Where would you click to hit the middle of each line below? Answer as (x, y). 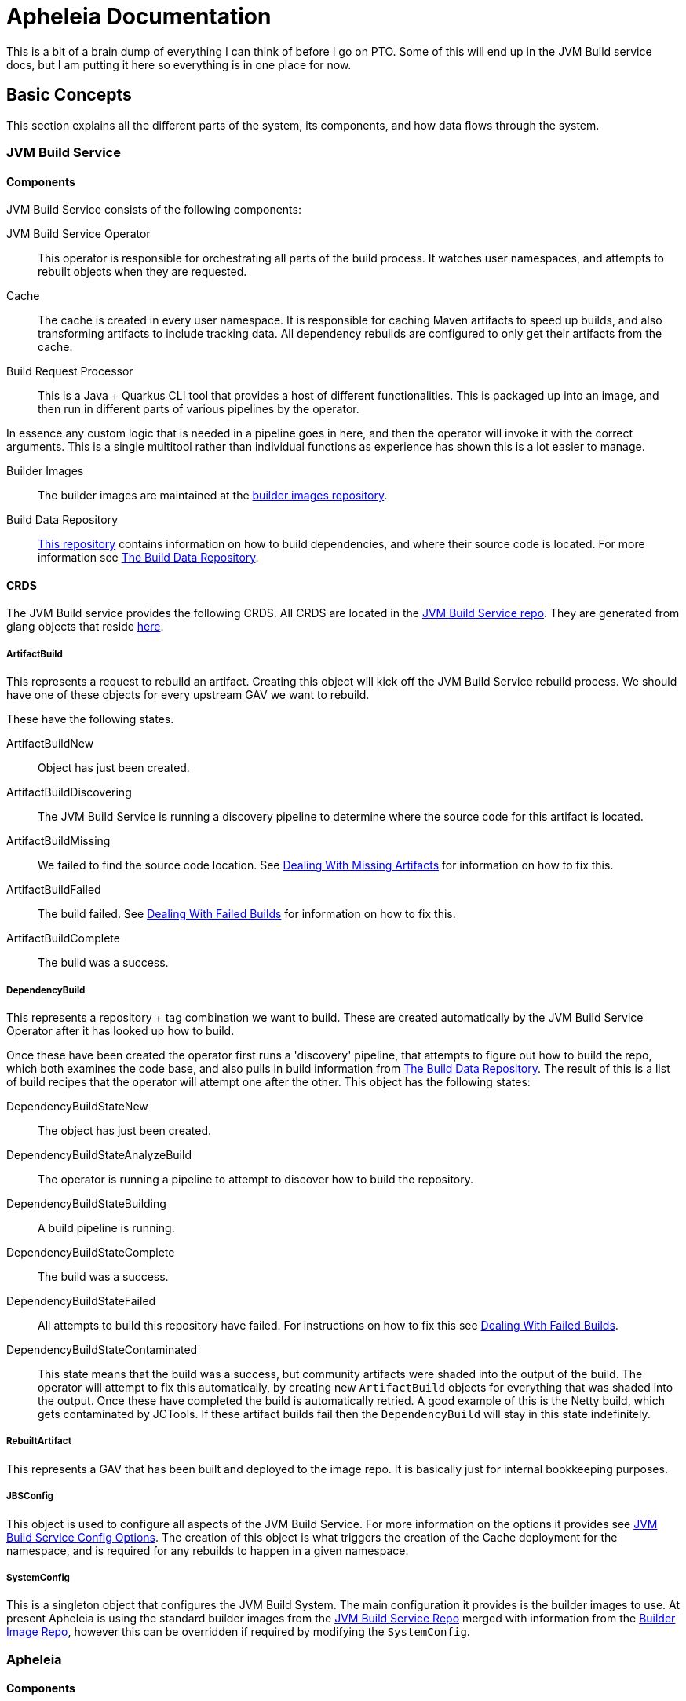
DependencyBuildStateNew (77, 1106)
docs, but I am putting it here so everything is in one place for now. (179, 64)
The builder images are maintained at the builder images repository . (213, 496)
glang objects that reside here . (85, 627)
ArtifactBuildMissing (58, 841)
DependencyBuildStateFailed (81, 1300)
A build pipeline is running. (106, 1227)
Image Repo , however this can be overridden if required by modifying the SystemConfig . (238, 1632)
